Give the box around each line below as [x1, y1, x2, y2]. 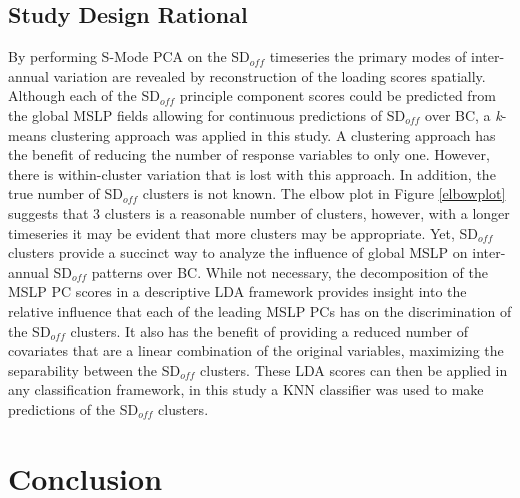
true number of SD [8, 183, 124, 204]
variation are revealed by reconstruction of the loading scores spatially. [53, 65, 486, 86]
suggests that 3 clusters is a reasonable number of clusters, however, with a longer [8, 202, 510, 223]
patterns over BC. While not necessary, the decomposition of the [91, 261, 488, 282]
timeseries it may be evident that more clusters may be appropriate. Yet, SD [8, 222, 479, 243]
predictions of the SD [8, 398, 139, 419]
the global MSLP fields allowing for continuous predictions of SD [8, 104, 406, 125]
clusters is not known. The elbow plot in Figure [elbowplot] [142, 183, 506, 204]
